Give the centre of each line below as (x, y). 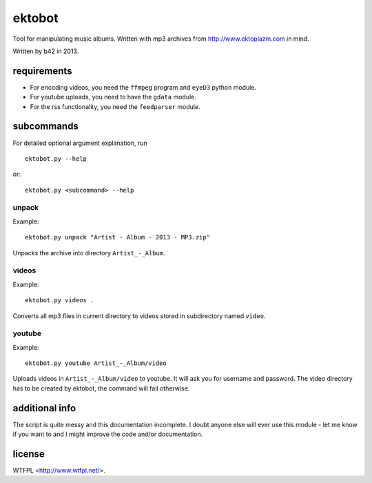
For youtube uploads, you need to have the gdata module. (113, 97)
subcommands (45, 127)
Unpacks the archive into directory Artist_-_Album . (89, 253)
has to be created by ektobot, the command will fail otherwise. (101, 388)
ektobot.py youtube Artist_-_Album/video (96, 363)
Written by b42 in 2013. (46, 51)
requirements (42, 71)
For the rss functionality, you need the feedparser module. (115, 106)
